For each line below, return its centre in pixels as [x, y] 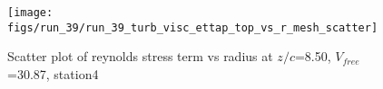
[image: [30, 13]
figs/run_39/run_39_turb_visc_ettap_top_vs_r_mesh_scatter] [193, 27]
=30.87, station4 [53, 73]
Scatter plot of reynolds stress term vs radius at [140, 56]
